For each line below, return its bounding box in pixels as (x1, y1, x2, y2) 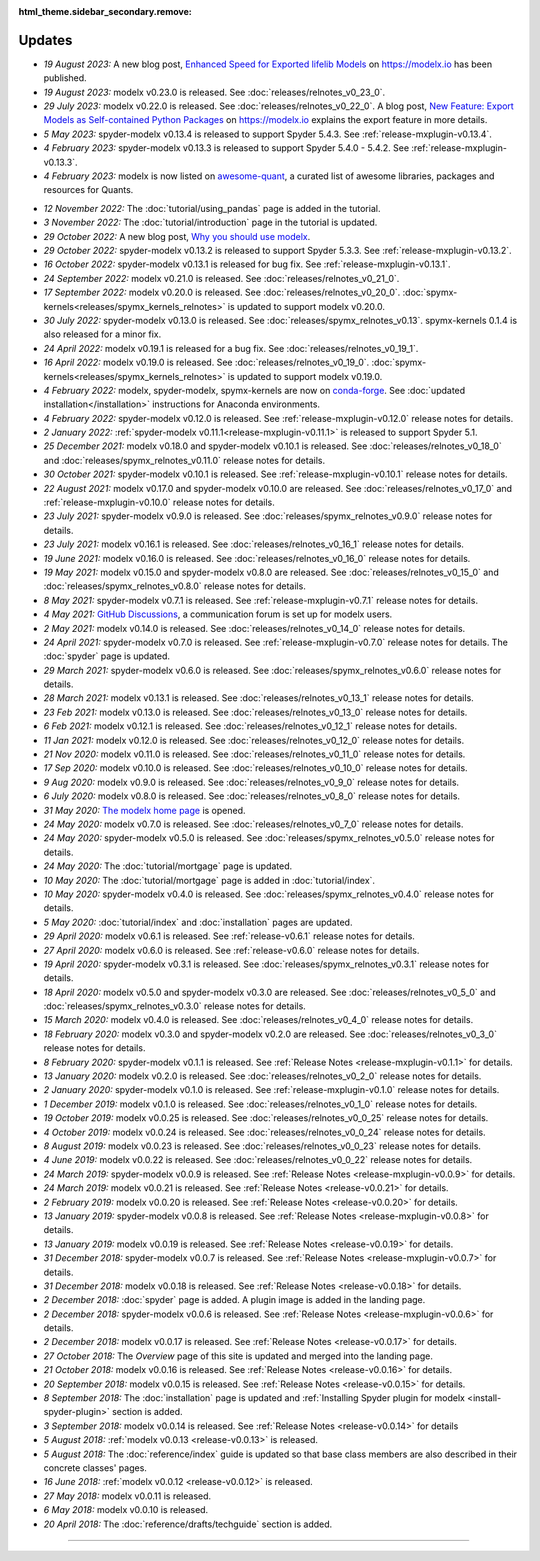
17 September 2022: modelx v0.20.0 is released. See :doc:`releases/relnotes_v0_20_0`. (43, 286, 401, 299)
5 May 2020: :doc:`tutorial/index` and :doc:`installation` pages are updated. (43, 916, 353, 928)
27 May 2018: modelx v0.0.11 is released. (43, 1490, 212, 1502)
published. (43, 72, 87, 84)
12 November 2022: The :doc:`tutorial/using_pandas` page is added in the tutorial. (43, 202, 381, 214)
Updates (18, 31, 73, 49)
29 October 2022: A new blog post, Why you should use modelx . (43, 230, 311, 242)
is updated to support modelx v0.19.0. (227, 370, 383, 382)
